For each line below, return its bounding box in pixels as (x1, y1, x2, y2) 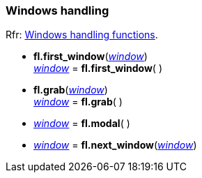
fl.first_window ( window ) (33, 50, 148, 63)
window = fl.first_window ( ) (33, 62, 163, 75)
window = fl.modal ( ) (33, 117, 130, 130)
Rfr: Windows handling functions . (6, 29, 158, 41)
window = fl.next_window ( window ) (33, 139, 197, 151)
